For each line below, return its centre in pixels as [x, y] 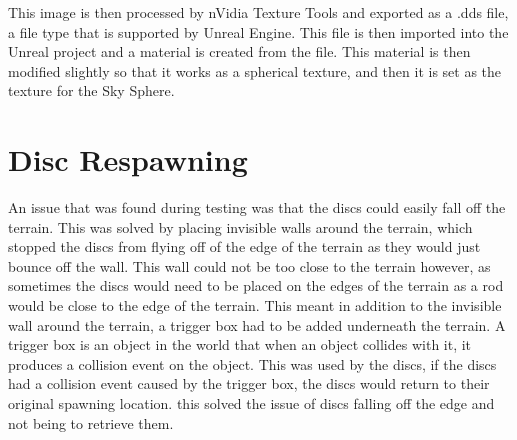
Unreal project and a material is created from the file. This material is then [239, 51]
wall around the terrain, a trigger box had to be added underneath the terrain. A [257, 324]
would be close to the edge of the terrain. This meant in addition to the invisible [255, 305]
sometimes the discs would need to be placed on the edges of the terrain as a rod [256, 285]
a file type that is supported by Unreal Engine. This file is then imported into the [258, 31]
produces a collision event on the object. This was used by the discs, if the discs [252, 363]
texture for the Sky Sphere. [91, 90]
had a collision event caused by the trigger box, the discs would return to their [249, 383]
